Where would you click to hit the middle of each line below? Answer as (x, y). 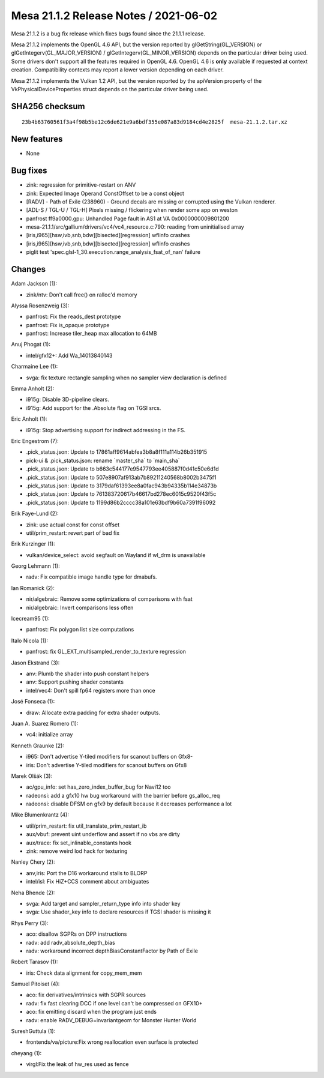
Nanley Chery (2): (33, 862)
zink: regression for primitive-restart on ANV (81, 185)
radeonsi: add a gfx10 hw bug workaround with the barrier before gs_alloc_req (123, 795)
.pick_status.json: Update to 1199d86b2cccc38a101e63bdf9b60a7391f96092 (121, 502)
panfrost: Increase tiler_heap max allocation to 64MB (91, 334)
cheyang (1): (26, 1053)
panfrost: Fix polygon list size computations (80, 630)
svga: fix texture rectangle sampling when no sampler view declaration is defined (127, 378)
